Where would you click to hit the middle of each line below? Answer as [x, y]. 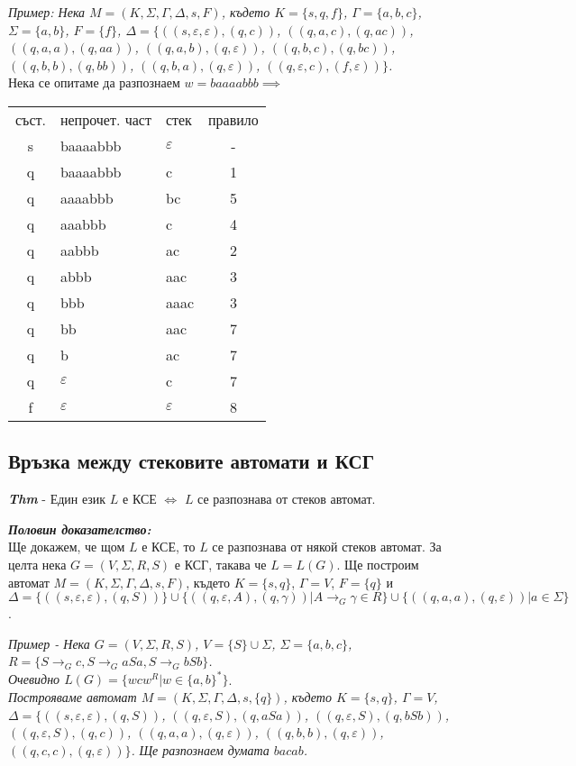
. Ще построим [378, 564]
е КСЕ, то [169, 547]
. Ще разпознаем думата [200, 749]
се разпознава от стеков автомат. [287, 499]
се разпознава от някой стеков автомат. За [327, 547]
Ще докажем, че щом [67, 547]
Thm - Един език [57, 499]
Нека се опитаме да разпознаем [94, 82]
